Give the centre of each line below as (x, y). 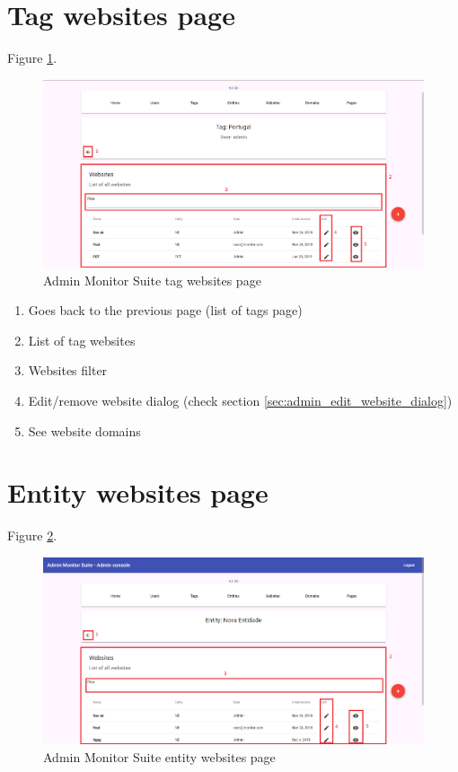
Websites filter (68, 370)
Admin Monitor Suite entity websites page (159, 756)
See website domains (84, 430)
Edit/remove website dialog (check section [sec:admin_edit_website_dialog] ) (240, 400)
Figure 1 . (32, 58)
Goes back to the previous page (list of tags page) (165, 310)
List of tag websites (82, 340)
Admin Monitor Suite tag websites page (152, 280)
